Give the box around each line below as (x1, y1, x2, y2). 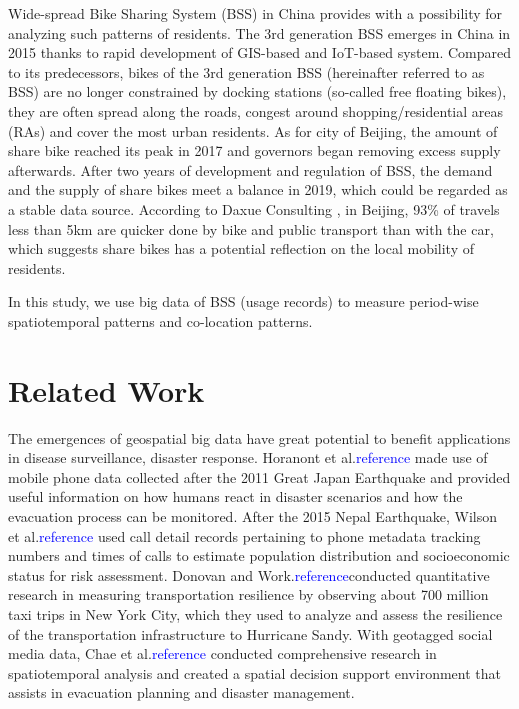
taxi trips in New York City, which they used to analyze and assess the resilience (8, 603, 503, 624)
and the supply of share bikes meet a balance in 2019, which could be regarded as (8, 179, 508, 200)
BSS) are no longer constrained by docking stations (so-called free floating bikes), (8, 81, 507, 102)
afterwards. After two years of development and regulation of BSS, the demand (8, 159, 493, 180)
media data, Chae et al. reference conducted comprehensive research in (8, 643, 437, 664)
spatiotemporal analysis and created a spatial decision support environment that (8, 662, 501, 683)
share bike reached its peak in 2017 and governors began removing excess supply (8, 140, 501, 161)
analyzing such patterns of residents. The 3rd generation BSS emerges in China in (8, 22, 511, 43)
